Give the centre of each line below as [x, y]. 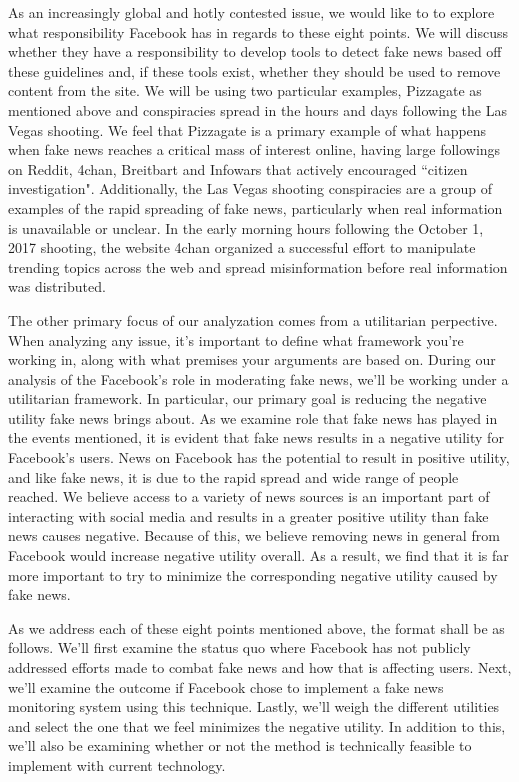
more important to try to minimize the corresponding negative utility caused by [253, 574]
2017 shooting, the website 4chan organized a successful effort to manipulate [242, 247]
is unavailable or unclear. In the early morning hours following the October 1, [246, 227]
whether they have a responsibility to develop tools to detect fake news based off [255, 51]
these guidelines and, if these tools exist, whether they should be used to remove [254, 70]
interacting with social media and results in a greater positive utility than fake [248, 515]
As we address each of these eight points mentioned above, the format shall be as [256, 627]
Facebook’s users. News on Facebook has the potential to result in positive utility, [259, 457]
